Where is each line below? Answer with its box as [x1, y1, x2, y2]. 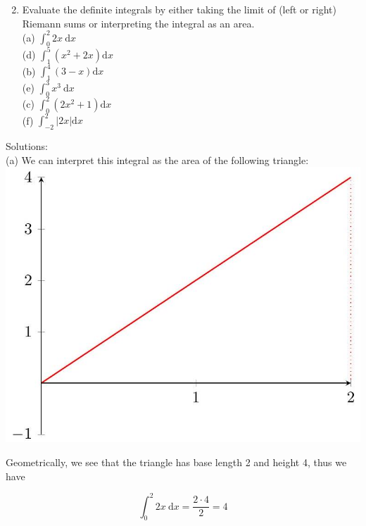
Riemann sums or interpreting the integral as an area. [22, 15, 255, 30]
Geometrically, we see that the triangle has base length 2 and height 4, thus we [6, 454, 347, 469]
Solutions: [6, 138, 48, 153]
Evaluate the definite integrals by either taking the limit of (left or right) [22, 2, 336, 16]
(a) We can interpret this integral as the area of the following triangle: [6, 152, 309, 167]
